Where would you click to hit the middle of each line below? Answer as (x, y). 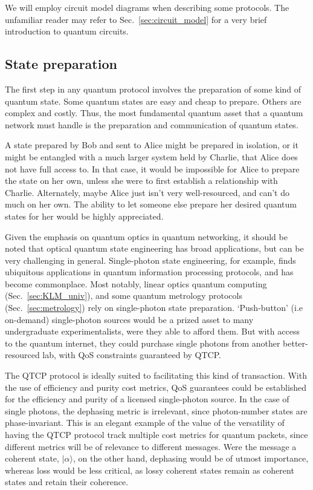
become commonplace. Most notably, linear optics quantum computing (136, 283)
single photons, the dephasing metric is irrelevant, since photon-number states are (156, 410)
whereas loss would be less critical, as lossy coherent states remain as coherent (150, 470)
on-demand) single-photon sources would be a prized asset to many (129, 319)
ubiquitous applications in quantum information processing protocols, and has (149, 272)
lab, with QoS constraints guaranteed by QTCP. (132, 355)
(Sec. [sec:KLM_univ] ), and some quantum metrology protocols (124, 296)
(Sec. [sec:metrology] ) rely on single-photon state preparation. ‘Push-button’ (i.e (154, 308)
